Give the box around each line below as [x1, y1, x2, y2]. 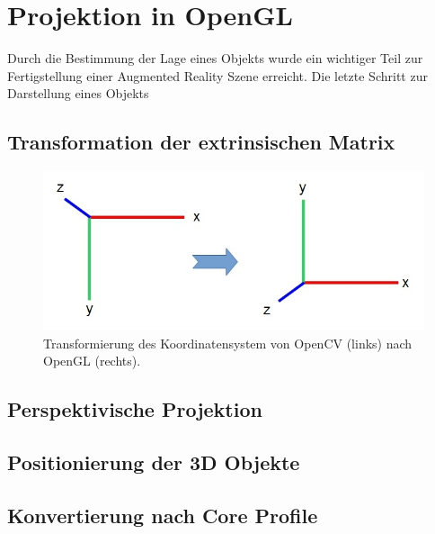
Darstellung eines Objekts [7, 84, 149, 103]
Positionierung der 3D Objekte [7, 448, 300, 476]
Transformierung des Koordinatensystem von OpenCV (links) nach [43, 333, 413, 352]
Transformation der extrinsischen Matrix [7, 128, 395, 156]
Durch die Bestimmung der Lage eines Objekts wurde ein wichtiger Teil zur [7, 49, 423, 68]
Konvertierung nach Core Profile [7, 501, 318, 529]
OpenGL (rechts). [43, 351, 141, 370]
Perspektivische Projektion [7, 395, 262, 423]
